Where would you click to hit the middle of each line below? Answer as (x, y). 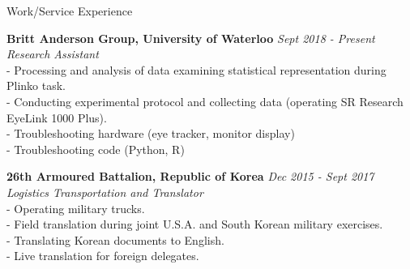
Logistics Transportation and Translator (105, 192)
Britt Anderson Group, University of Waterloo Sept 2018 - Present (191, 38)
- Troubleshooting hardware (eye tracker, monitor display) (151, 133)
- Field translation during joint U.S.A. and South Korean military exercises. (195, 224)
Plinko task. (36, 85)
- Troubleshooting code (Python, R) (96, 149)
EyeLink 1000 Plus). (57, 117)
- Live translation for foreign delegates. (103, 256)
